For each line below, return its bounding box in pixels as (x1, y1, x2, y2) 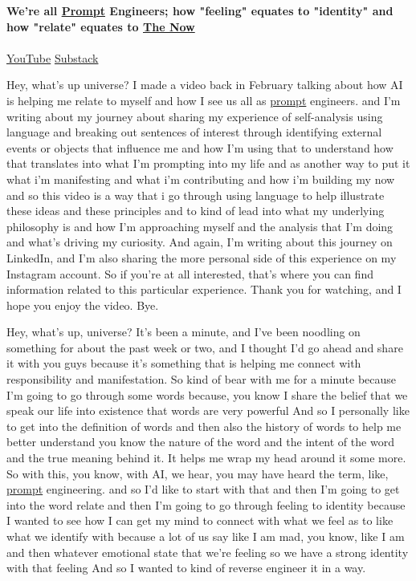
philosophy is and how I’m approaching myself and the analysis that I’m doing (6, 217, 394, 234)
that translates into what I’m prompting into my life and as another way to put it (6, 155, 410, 172)
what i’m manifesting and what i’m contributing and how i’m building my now (6, 170, 395, 187)
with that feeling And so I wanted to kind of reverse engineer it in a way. (6, 559, 366, 576)
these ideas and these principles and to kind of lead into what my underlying (6, 202, 385, 219)
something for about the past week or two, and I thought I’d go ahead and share (6, 339, 403, 356)
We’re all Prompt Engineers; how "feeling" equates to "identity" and (6, 2, 394, 18)
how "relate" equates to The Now (6, 18, 195, 35)
